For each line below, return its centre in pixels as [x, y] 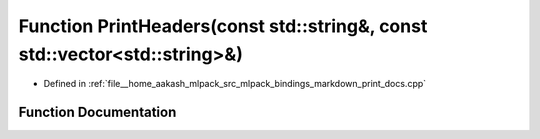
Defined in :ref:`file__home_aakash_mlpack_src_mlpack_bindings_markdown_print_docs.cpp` [235, 84]
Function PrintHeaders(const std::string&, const [223, 26]
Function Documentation [97, 112]
